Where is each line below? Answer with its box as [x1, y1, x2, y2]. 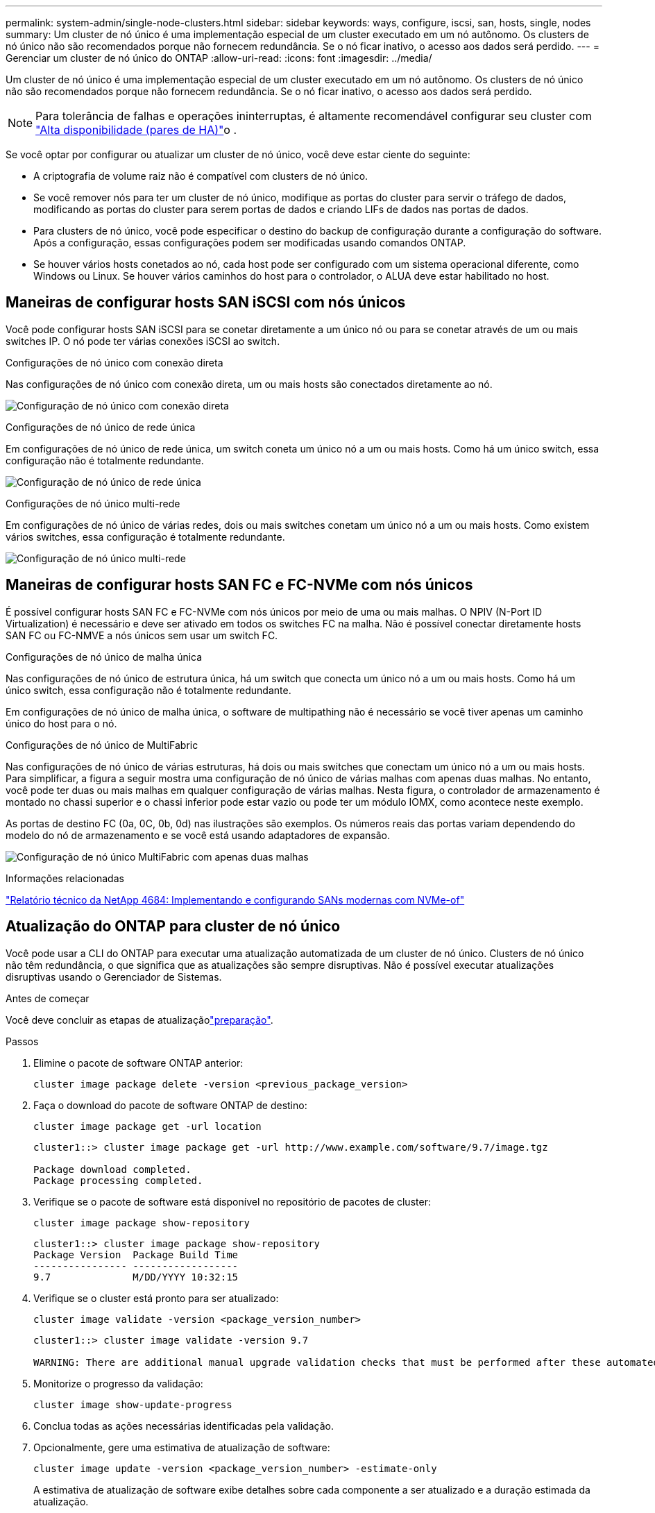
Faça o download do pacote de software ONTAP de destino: [33, 1099, 307, 1111]
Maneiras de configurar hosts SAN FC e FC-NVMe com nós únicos [6, 576, 473, 594]
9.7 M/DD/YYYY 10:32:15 [33, 1271, 239, 1283]
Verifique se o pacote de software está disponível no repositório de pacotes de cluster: [33, 1195, 431, 1208]
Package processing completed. [33, 1174, 203, 1186]
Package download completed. [33, 1163, 192, 1175]
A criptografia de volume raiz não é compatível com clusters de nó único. [33, 170, 368, 182]
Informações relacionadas [6, 872, 124, 884]
